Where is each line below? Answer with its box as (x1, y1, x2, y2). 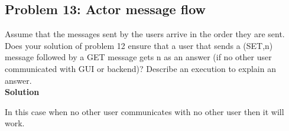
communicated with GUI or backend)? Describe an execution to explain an (5, 62, 276, 74)
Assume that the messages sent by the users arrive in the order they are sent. (5, 28, 285, 40)
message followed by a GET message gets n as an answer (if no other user (5, 51, 272, 63)
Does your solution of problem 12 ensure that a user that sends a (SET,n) (5, 39, 273, 51)
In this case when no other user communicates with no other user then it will (5, 105, 284, 117)
